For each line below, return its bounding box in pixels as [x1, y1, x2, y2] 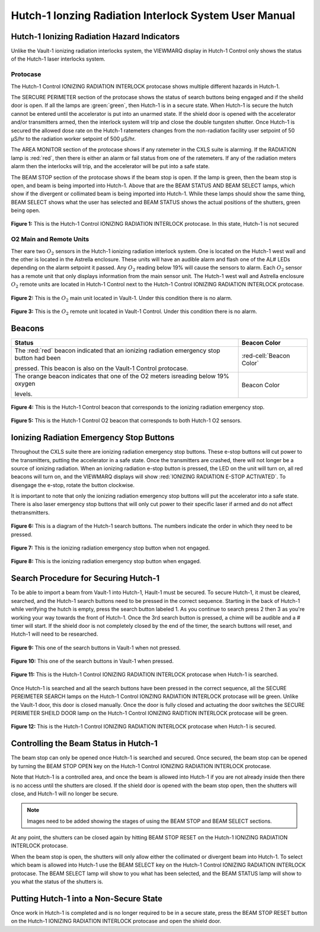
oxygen [14, 379, 36, 387]
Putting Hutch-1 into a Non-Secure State [11, 893, 163, 903]
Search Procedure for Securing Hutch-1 [11, 573, 160, 583]
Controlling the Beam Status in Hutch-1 [11, 738, 158, 748]
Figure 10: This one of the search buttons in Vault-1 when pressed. [11, 658, 174, 665]
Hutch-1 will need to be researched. [11, 630, 98, 638]
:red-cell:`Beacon [241, 351, 290, 359]
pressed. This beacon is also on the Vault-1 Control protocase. [14, 364, 188, 372]
